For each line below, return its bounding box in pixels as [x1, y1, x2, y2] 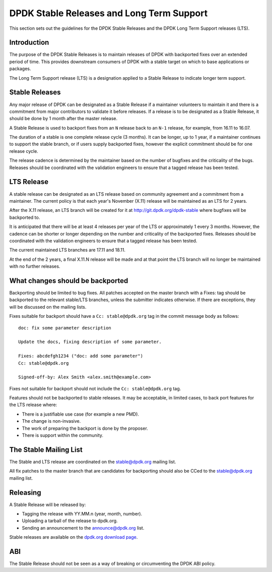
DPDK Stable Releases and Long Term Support [9, 8, 208, 19]
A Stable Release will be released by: [9, 501, 86, 507]
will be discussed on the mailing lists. [9, 304, 87, 310]
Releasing [9, 488, 41, 497]
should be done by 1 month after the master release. [9, 116, 118, 122]
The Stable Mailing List [9, 445, 83, 454]
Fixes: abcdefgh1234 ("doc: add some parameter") [18, 353, 144, 359]
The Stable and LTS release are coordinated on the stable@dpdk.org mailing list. [9, 459, 176, 465]
